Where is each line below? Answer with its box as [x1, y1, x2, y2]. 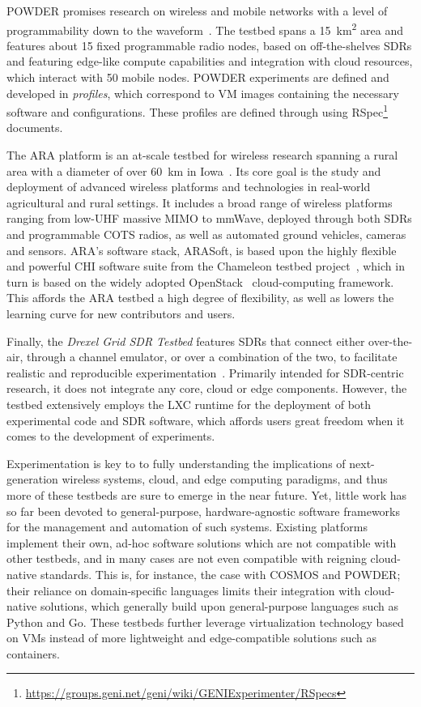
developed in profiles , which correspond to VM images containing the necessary [6, 84, 399, 101]
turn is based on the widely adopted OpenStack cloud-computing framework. [6, 273, 394, 290]
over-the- [368, 332, 413, 349]
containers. [6, 645, 60, 662]
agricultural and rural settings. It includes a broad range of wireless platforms [6, 194, 393, 211]
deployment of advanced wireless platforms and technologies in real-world [6, 178, 371, 195]
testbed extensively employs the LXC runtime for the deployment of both [6, 395, 372, 412]
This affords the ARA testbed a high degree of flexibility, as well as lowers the [6, 289, 394, 306]
